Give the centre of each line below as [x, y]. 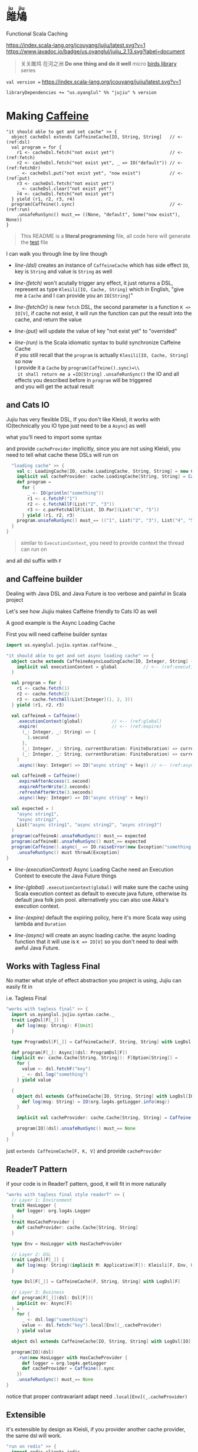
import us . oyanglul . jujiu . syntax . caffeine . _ [62, 645]
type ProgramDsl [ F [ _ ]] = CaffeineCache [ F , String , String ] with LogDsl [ [103, 1042]
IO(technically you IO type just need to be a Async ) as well [76, 425]
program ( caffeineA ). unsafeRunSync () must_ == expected [79, 836]
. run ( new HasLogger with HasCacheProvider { [72, 1357]
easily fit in [19, 987]
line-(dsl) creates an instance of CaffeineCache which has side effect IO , [102, 265]
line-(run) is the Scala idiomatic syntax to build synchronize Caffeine [98, 342]
